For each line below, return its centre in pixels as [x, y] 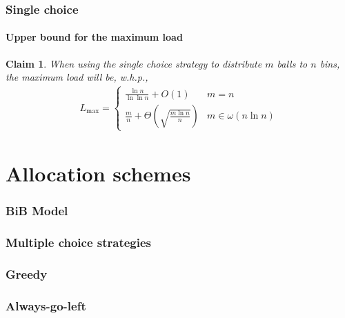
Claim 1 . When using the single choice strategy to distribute [134, 63]
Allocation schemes [98, 173]
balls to [292, 63]
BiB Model [37, 211]
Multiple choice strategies [79, 242]
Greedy [27, 274]
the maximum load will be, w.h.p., [77, 77]
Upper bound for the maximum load [94, 37]
